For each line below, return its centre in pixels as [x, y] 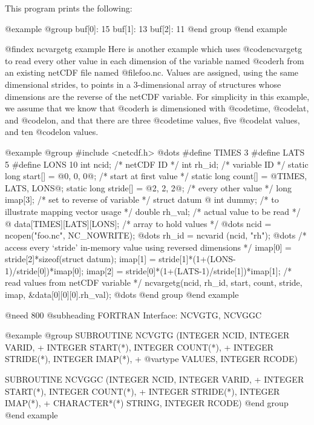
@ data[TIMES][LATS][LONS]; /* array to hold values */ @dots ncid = [138, 223]
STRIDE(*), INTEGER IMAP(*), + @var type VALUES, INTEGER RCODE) [151, 359]
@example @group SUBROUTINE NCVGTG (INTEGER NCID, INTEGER [147, 335]
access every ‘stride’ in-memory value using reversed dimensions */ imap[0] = [148, 247]
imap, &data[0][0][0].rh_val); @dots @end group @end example [122, 295]
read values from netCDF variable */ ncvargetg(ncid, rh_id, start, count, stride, [154, 282]
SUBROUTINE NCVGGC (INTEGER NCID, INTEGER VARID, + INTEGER [155, 379]
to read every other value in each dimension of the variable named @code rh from [155, 60]
